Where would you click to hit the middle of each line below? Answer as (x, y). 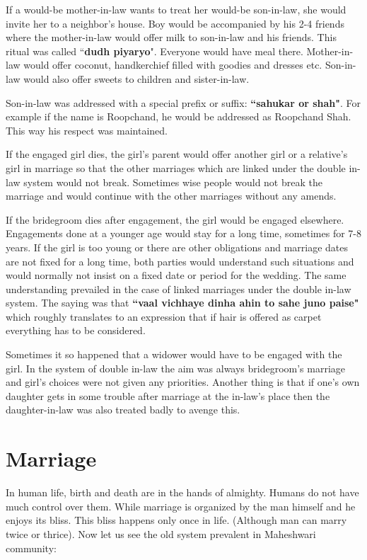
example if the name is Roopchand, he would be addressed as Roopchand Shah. (179, 116)
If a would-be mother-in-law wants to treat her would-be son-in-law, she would (176, 9)
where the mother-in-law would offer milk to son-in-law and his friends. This (171, 37)
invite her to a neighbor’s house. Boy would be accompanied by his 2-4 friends (175, 23)
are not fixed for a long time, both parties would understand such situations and (180, 261)
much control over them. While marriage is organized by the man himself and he (181, 506)
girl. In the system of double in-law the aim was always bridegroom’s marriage (176, 368)
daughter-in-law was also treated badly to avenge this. (123, 410)
